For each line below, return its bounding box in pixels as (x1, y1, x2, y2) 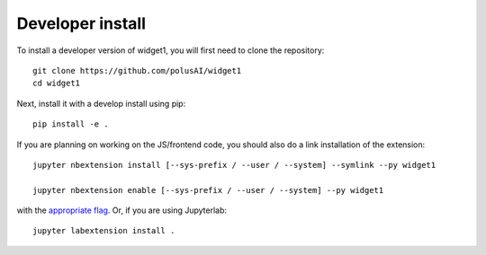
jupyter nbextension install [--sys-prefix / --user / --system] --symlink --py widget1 (32, 160, 436, 170)
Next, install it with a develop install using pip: (16, 98, 186, 109)
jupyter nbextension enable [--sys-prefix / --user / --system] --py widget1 (32, 185, 384, 195)
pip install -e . (32, 119, 109, 129)
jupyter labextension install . (32, 225, 175, 236)
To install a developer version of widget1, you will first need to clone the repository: (16, 45, 325, 56)
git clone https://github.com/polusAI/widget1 (32, 66, 242, 75)
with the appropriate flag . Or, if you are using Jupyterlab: (16, 205, 228, 215)
